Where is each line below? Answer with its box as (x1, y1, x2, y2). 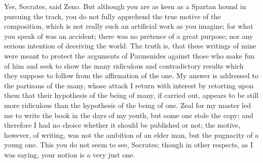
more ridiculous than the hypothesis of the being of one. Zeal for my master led (4, 99, 251, 110)
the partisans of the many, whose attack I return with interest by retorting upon (4, 80, 254, 90)
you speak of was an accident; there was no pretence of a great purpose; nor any (4, 30, 253, 41)
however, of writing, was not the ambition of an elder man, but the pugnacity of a (4, 129, 259, 140)
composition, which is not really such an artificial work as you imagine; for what (4, 21, 253, 31)
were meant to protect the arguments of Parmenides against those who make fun (4, 50, 255, 61)
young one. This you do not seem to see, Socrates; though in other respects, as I (4, 139, 253, 150)
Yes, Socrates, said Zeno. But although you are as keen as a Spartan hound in (4, 1, 246, 11)
